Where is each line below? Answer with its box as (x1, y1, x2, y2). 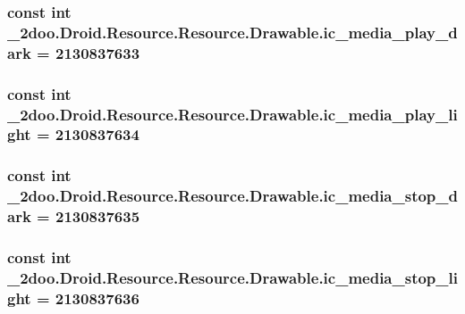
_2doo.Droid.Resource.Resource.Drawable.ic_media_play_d (7, 21, 458, 43)
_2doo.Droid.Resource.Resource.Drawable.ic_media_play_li (7, 103, 458, 125)
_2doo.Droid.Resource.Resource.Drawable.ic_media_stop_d (7, 185, 458, 207)
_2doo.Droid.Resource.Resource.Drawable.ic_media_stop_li (7, 266, 458, 288)
